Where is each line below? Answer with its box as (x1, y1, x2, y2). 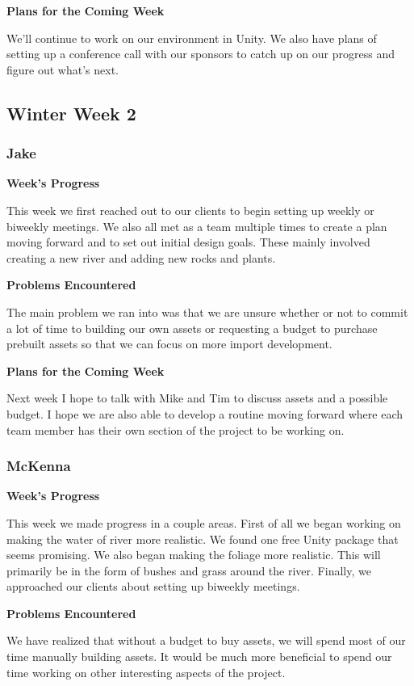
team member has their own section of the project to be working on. (6, 421, 345, 438)
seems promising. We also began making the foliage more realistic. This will (6, 546, 381, 563)
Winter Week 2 (6, 100, 136, 125)
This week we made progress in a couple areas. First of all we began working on (6, 514, 401, 531)
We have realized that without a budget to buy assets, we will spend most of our (6, 632, 406, 649)
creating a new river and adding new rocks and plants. (6, 249, 276, 266)
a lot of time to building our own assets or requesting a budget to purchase (6, 319, 378, 336)
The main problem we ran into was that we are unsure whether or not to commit (6, 303, 408, 320)
